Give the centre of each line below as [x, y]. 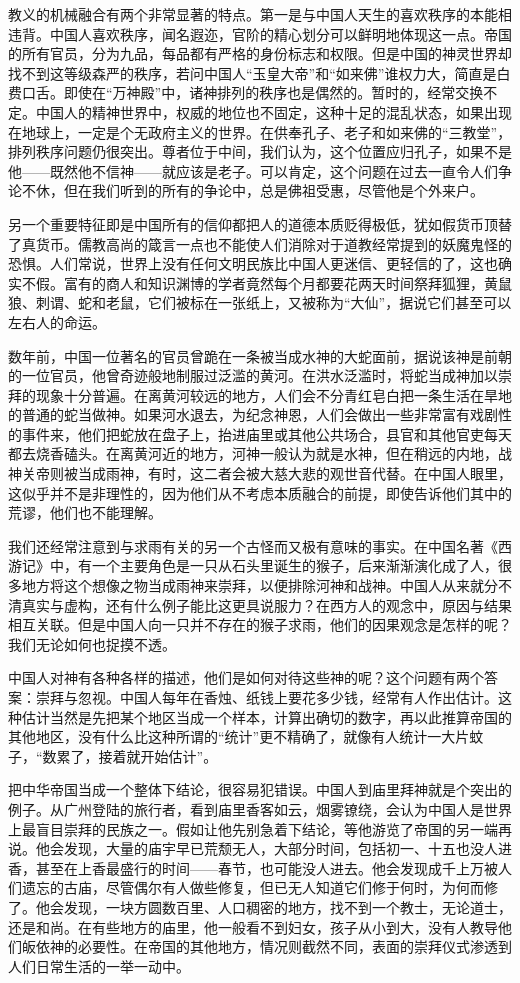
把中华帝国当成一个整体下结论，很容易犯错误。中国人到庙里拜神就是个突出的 [260, 789]
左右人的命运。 [57, 321]
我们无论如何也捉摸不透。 [92, 643]
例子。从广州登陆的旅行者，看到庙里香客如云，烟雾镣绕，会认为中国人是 [246, 808]
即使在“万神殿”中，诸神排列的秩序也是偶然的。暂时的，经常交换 [273, 92]
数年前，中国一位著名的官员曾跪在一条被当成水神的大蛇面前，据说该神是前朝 [260, 355]
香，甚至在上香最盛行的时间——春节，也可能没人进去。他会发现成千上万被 [253, 867]
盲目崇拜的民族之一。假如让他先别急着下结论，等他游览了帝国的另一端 [266, 828]
